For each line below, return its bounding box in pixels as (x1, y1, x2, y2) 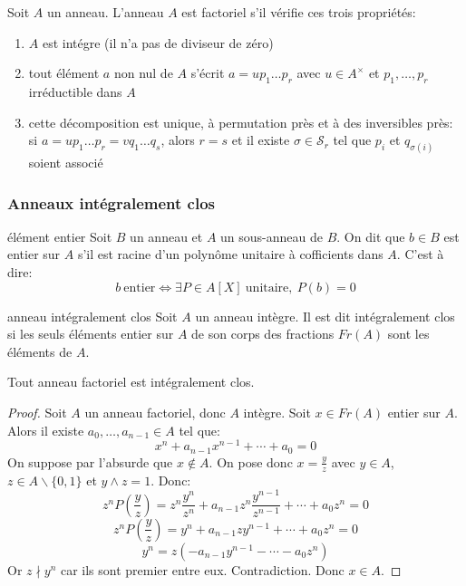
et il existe (231, 130, 290, 149)
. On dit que (336, 226, 405, 245)
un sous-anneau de (220, 226, 324, 245)
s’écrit (190, 63, 225, 82)
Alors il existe (7, 420, 84, 439)
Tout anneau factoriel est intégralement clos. (7, 372, 255, 391)
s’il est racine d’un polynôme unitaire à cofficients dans (77, 245, 383, 264)
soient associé (28, 153, 103, 172)
